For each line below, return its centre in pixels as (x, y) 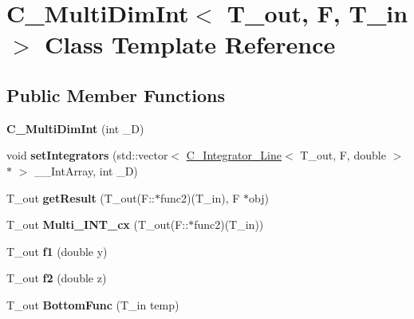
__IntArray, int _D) (86, 170)
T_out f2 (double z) (57, 278)
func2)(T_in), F (200, 197)
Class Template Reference (190, 44)
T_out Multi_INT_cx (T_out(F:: (98, 224)
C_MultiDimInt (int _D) (75, 128)
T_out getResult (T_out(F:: (81, 197)
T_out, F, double (343, 155)
